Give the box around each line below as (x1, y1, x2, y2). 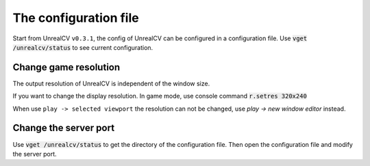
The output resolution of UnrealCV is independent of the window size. (12, 79, 210, 87)
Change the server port (12, 122, 115, 134)
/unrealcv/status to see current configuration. (12, 43, 153, 51)
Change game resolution (12, 61, 121, 73)
